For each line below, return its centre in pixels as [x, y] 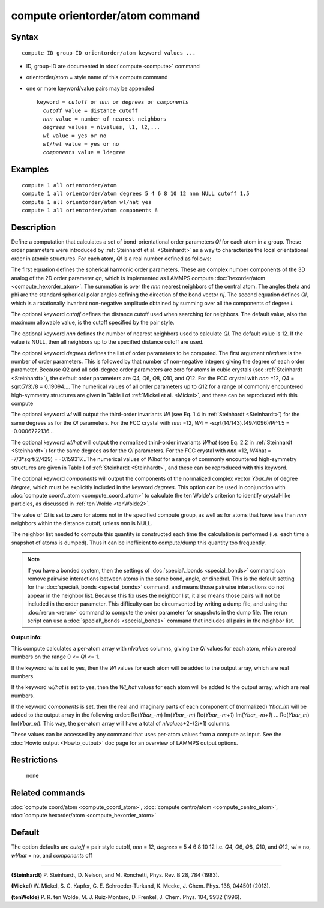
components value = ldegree [84, 152]
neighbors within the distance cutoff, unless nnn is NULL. [82, 523]
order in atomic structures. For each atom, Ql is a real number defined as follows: [111, 259]
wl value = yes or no [75, 136]
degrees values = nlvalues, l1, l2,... [101, 127]
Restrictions [34, 760]
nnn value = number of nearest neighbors [105, 119]
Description [34, 227]
